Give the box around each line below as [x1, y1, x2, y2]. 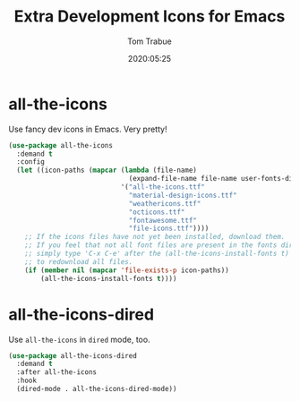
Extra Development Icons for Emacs [13, 6, 286, 27]
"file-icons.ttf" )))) [128, 224, 210, 234]
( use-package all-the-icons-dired [8, 351, 138, 360]
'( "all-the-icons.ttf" [120, 183, 205, 192]
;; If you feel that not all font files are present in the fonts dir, [24, 241, 297, 250]
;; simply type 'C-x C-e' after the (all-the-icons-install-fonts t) [24, 249, 290, 259]
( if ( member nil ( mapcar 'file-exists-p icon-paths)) [24, 266, 229, 275]
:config [16, 158, 46, 166]
